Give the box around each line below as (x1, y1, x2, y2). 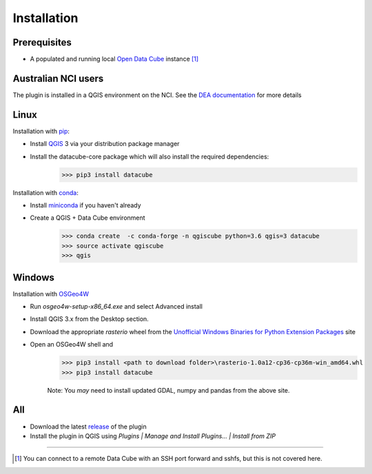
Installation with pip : (12, 127, 70, 135)
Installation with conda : (12, 188, 79, 196)
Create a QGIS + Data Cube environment (30, 214, 145, 222)
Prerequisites (12, 37, 72, 48)
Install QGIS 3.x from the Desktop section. (30, 315, 149, 323)
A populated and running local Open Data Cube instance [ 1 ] (30, 55, 199, 63)
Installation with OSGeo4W (12, 289, 90, 298)
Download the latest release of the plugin (30, 422, 147, 431)
